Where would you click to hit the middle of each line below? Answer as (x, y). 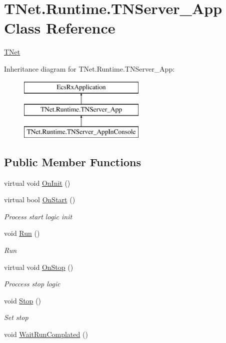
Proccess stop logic (32, 284)
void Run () (22, 233)
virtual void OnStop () (39, 267)
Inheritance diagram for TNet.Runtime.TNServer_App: (89, 68)
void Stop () (22, 300)
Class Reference (60, 28)
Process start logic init (38, 216)
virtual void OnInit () (37, 183)
